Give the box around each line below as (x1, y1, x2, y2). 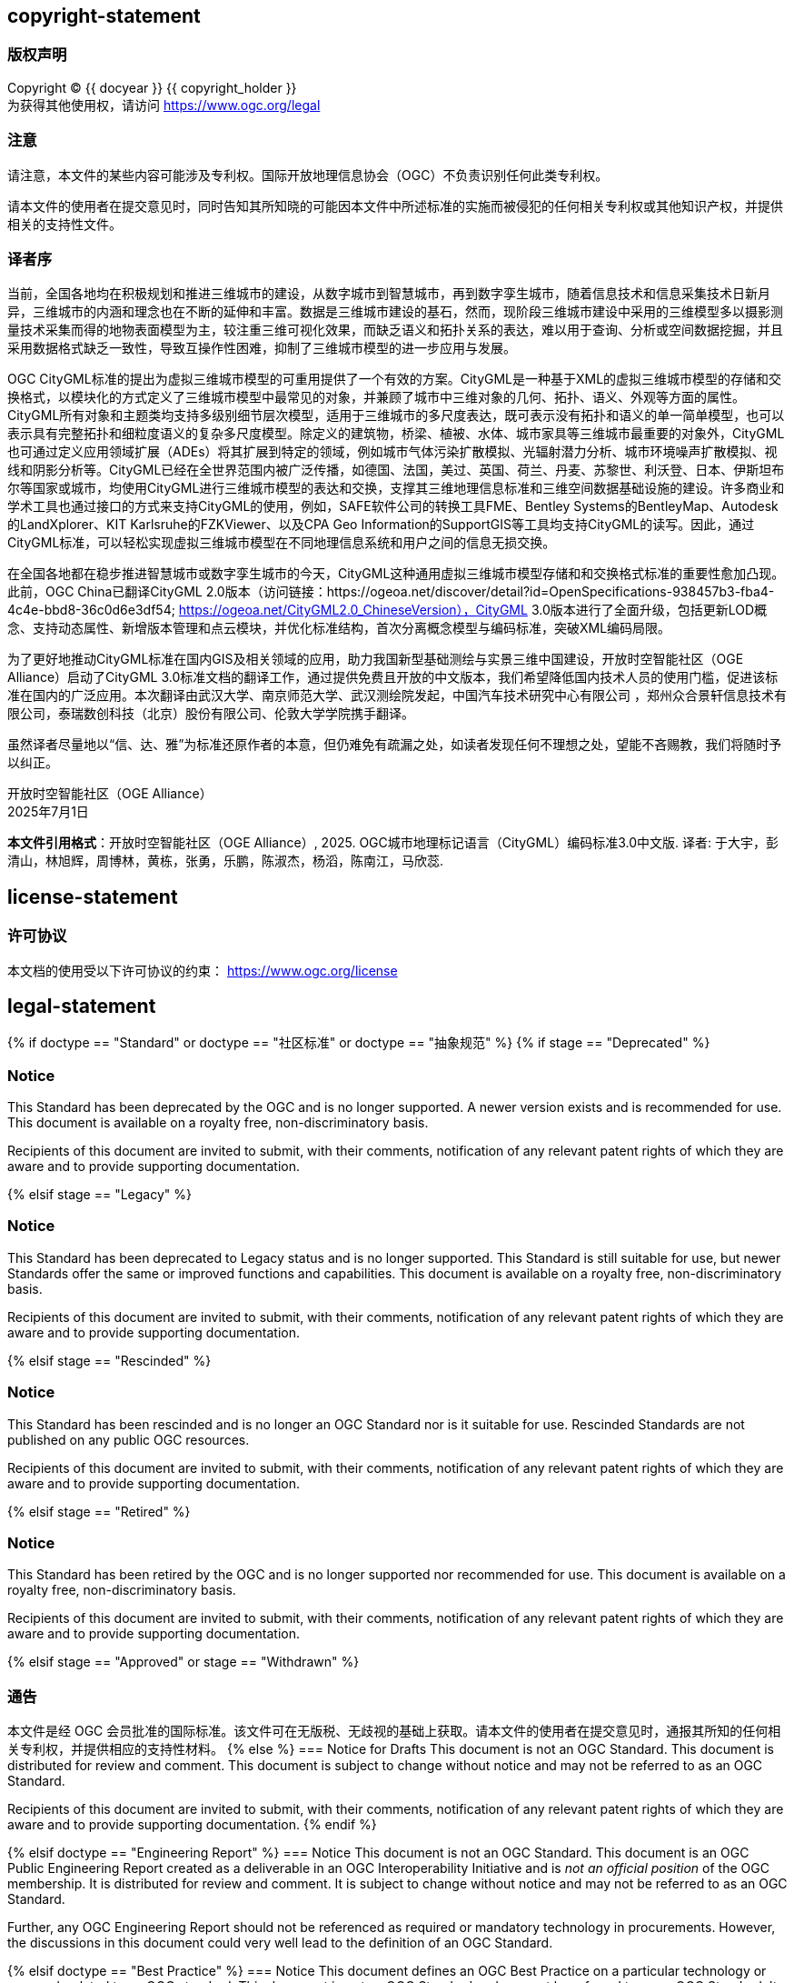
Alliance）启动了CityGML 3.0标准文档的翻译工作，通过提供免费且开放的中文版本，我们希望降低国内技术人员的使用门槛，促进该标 (7, 669, 779, 686)
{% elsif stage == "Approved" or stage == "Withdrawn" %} (7, 1654, 360, 1670)
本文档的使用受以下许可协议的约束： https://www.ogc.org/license (7, 962, 398, 978)
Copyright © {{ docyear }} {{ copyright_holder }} (7, 79, 297, 95)
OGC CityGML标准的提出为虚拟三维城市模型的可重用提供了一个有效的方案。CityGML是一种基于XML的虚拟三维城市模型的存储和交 (7, 371, 782, 387)
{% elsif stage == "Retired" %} (7, 1503, 191, 1519)
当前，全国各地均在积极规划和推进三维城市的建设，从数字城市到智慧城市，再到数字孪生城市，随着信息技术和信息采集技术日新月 (7, 285, 770, 302)
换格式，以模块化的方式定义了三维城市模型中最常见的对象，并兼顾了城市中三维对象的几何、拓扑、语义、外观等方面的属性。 (7, 389, 745, 406)
